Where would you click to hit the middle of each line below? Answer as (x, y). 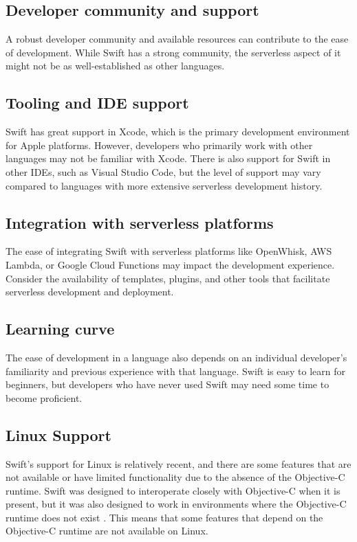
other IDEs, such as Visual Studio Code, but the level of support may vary (163, 171)
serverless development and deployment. (90, 292)
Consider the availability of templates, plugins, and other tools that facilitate (168, 278)
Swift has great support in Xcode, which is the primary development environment (178, 132)
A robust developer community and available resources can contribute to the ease (177, 39)
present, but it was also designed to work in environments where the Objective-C (176, 504)
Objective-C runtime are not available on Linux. (107, 531)
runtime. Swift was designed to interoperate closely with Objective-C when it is (173, 490)
